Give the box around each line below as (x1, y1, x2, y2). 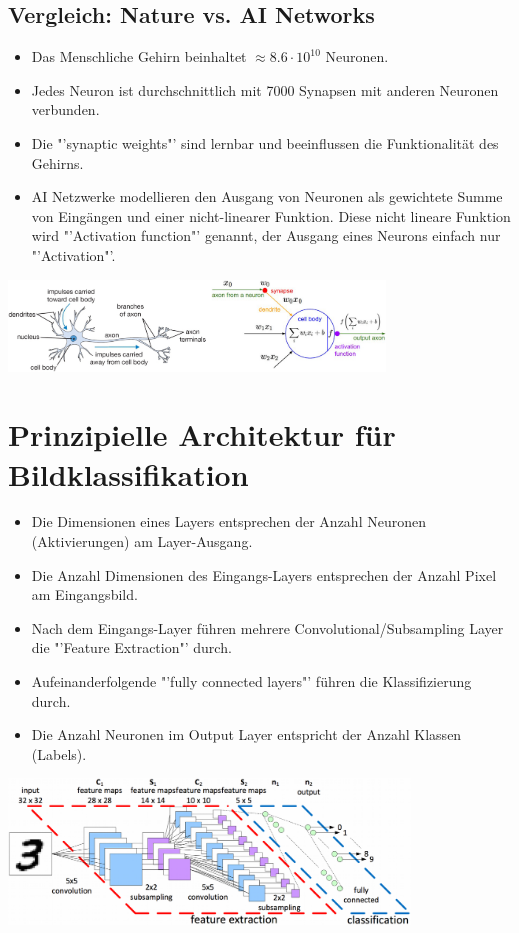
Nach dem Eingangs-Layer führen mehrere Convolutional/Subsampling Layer (31, 617, 504, 638)
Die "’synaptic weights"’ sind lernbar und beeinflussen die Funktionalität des (31, 132, 499, 153)
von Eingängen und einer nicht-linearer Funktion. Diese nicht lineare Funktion (31, 205, 511, 226)
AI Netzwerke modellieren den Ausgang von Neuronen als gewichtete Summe (31, 186, 503, 207)
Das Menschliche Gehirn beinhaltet (31, 46, 247, 67)
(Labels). (31, 743, 87, 764)
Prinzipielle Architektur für (8, 414, 396, 455)
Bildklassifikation (8, 453, 249, 494)
